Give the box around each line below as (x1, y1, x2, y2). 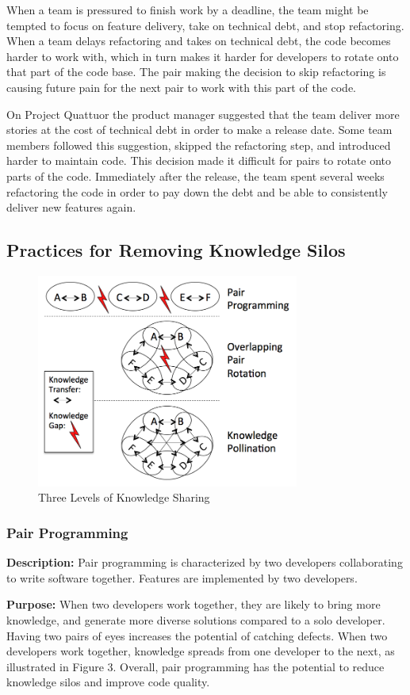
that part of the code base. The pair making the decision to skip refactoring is (6, 63, 386, 80)
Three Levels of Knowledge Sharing (38, 489, 210, 506)
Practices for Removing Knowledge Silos (6, 238, 346, 262)
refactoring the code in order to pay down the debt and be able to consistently (6, 183, 388, 200)
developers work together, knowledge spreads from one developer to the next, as (6, 643, 395, 659)
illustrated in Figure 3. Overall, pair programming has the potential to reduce (6, 658, 385, 674)
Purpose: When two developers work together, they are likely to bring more (6, 596, 381, 613)
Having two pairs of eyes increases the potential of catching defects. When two (6, 627, 388, 643)
